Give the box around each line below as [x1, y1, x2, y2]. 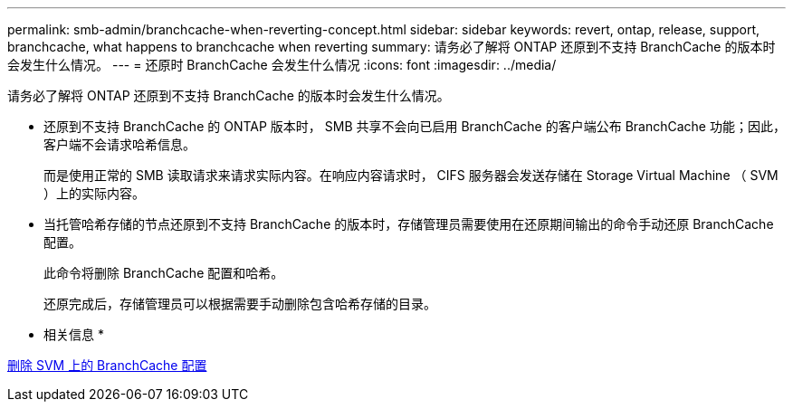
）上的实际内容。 [43, 185, 145, 201]
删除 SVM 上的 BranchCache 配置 [7, 357, 207, 373]
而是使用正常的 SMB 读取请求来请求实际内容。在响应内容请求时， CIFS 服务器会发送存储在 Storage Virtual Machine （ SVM [43, 167, 779, 183]
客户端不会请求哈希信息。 [43, 137, 196, 152]
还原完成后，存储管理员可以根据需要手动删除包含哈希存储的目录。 [43, 296, 436, 311]
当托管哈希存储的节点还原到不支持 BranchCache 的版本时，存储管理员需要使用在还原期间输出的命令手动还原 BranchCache [43, 216, 774, 232]
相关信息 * [43, 327, 104, 342]
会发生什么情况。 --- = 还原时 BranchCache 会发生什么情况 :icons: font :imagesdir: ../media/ [7, 57, 557, 72]
